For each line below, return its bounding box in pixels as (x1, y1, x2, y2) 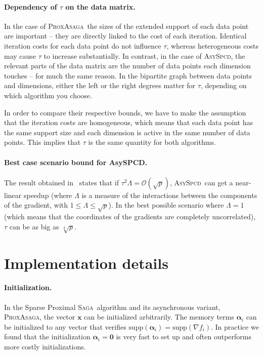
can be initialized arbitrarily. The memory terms (84, 311, 234, 322)
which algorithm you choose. (4, 90, 92, 100)
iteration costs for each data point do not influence (4, 40, 161, 51)
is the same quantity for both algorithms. (88, 137, 216, 147)
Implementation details (4, 252, 168, 273)
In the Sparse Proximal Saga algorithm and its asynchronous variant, (4, 301, 221, 312)
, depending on (200, 80, 247, 91)
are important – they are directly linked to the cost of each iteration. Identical (4, 30, 247, 41)
